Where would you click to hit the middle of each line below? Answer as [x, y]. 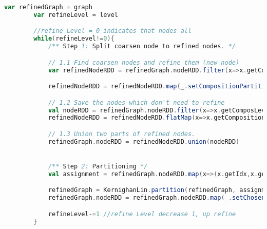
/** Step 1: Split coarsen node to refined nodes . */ [142, 46]
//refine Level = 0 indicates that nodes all [113, 31]
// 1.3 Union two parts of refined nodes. [122, 134]
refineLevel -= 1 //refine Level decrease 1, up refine [142, 214]
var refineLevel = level [76, 15]
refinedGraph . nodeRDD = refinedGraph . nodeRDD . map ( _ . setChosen [157, 198]
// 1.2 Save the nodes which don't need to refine [136, 102]
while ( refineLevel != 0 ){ [74, 39]
